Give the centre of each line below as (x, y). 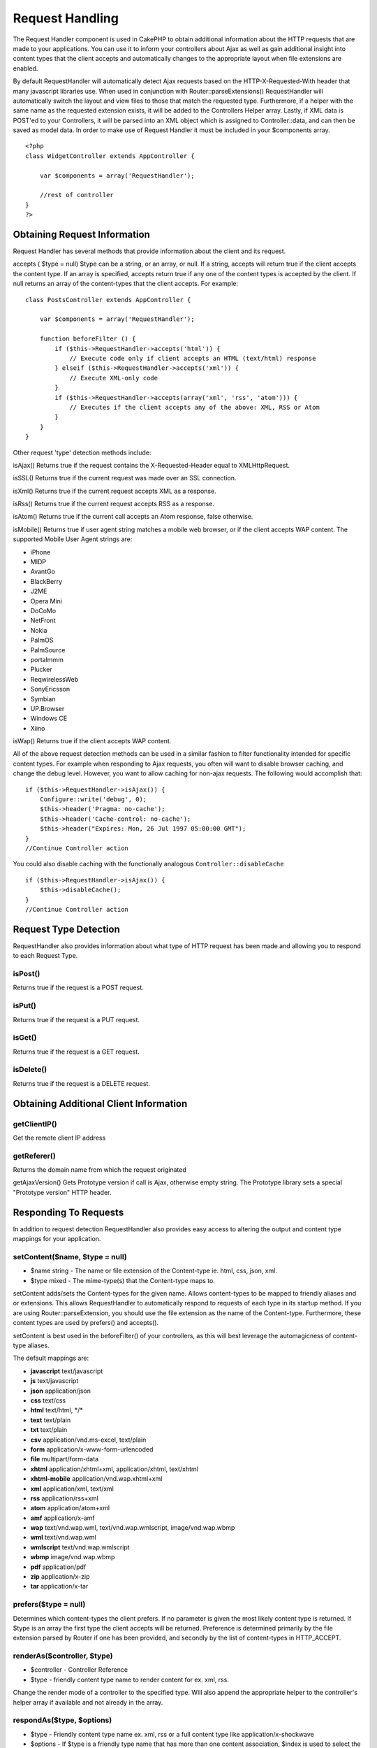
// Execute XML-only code (114, 378)
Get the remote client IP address (59, 1138)
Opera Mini (46, 601)
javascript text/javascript (67, 1371)
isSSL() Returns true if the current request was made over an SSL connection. (125, 478)
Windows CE (49, 718)
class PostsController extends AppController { (108, 300)
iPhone (40, 552)
